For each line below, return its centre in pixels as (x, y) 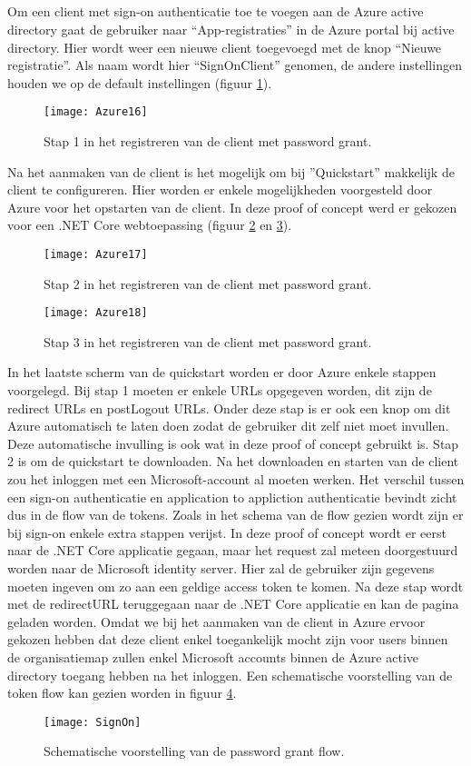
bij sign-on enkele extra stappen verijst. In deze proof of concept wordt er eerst (227, 532)
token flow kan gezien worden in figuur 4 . (122, 693)
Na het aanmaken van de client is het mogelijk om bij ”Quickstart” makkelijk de (231, 171)
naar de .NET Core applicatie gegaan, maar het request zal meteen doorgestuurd (233, 550)
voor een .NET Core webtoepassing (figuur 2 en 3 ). (150, 225)
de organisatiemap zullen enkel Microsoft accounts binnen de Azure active (213, 657)
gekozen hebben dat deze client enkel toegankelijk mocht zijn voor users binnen (228, 639)
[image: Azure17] (96, 254)
